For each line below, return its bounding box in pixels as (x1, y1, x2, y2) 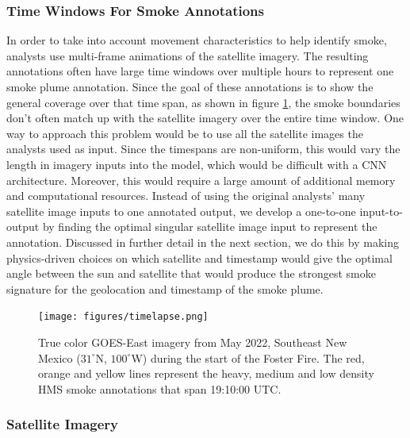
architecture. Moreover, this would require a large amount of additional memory (6, 171, 396, 188)
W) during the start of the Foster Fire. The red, (131, 349, 365, 366)
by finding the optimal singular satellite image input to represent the (42, 218, 377, 235)
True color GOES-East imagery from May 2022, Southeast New (38, 333, 347, 350)
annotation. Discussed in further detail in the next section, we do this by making (6, 233, 399, 250)
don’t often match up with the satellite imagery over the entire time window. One (6, 109, 404, 126)
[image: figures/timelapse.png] (38, 311, 209, 323)
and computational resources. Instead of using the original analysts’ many (6, 187, 366, 204)
